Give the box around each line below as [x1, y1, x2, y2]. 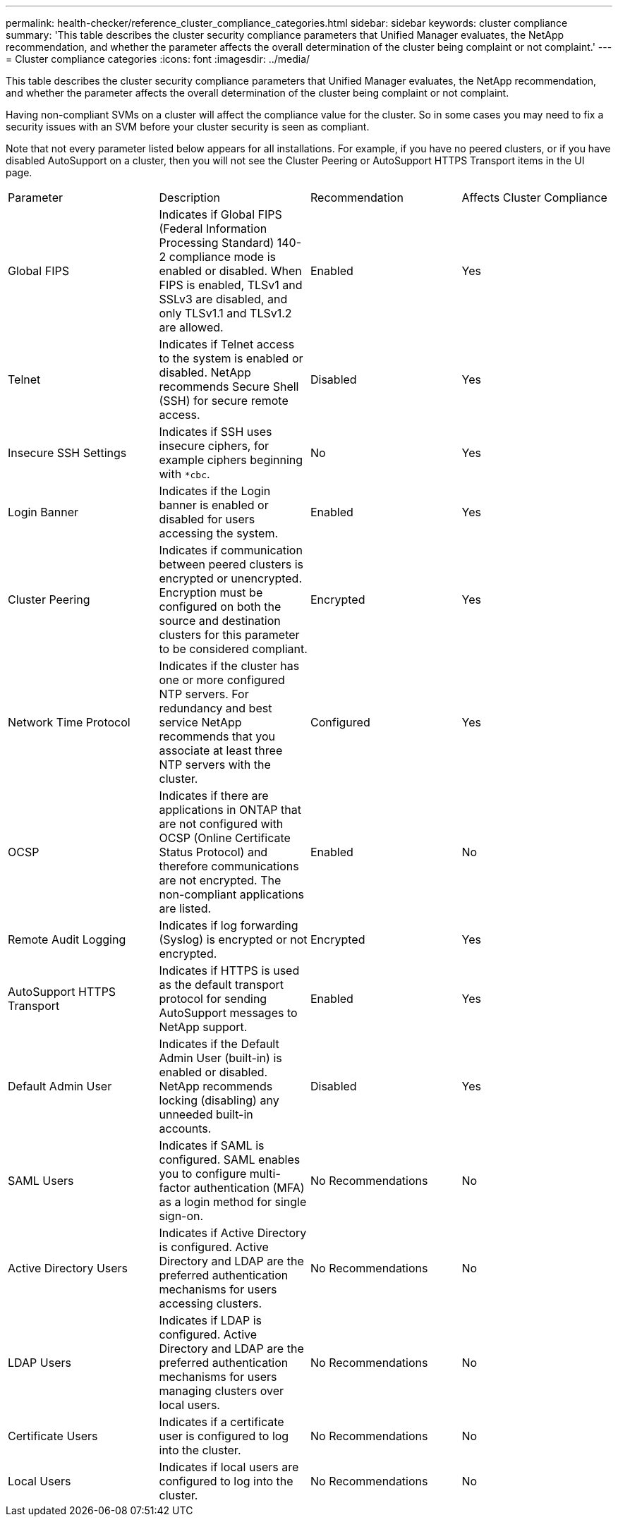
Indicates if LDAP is [159, 1313, 262, 1327]
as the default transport [159, 978, 284, 992]
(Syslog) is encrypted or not [159, 932, 308, 946]
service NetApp [159, 715, 242, 729]
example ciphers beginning [159, 453, 303, 467]
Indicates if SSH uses [159, 425, 272, 439]
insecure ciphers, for [159, 439, 269, 453]
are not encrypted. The [159, 873, 281, 887]
